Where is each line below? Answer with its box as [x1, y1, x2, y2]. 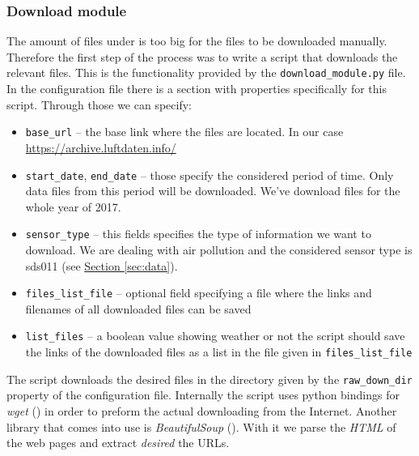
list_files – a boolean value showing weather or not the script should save [25, 327, 405, 344]
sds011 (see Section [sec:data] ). [25, 257, 178, 274]
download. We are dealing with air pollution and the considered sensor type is [25, 241, 413, 258]
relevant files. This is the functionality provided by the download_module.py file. [6, 64, 406, 81]
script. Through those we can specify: [6, 96, 192, 113]
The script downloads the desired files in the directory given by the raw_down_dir [6, 370, 413, 387]
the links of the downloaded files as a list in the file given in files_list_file [25, 343, 413, 360]
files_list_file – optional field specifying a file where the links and [25, 284, 372, 301]
